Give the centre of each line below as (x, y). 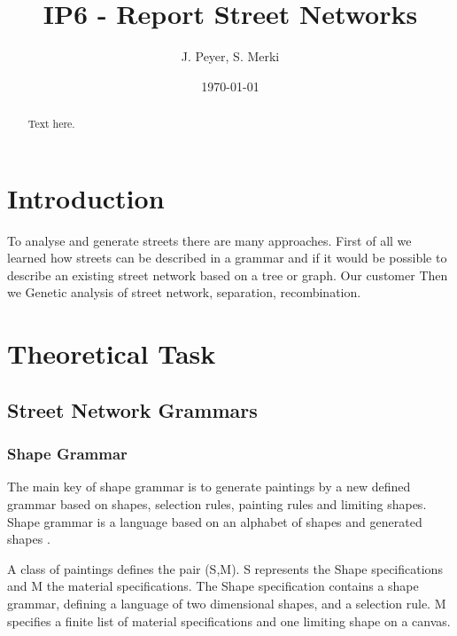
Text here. (51, 124)
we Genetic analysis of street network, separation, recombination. (184, 292)
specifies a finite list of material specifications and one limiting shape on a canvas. (229, 620)
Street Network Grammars (132, 409)
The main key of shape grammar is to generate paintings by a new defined (209, 487)
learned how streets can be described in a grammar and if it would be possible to (227, 258)
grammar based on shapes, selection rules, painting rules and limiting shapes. (217, 504)
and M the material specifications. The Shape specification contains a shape (213, 586)
